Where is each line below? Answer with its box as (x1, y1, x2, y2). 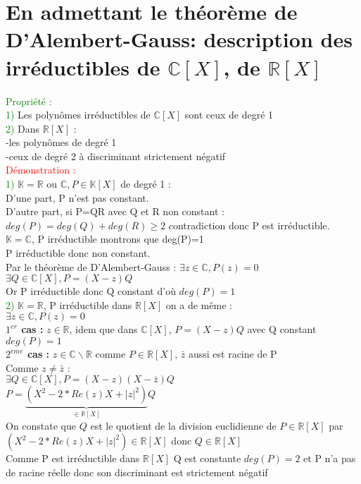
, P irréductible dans (43, 297, 132, 312)
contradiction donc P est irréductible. (168, 217, 330, 232)
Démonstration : (6, 162, 76, 177)
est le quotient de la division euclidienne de (90, 418, 277, 432)
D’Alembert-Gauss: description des (6, 25, 353, 54)
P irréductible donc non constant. (6, 246, 151, 260)
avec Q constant (247, 322, 317, 337)
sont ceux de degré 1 (184, 107, 274, 122)
